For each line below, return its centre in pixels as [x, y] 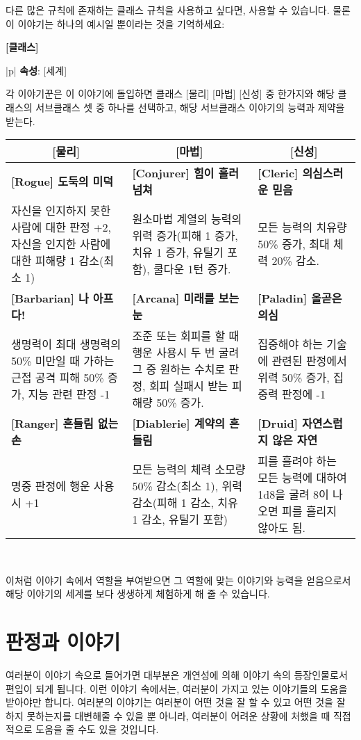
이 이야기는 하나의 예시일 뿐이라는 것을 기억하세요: [115, 23]
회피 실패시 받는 [188, 386]
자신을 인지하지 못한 [61, 211]
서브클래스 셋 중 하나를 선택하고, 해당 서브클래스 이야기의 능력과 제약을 [190, 107]
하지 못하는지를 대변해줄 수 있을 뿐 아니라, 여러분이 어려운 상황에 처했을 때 [168, 715]
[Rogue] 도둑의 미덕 [62, 182]
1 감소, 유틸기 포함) [180, 520]
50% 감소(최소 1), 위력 [187, 486]
